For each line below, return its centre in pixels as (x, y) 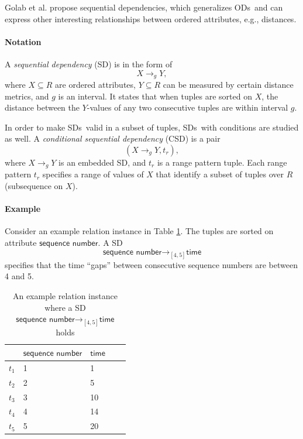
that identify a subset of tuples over (220, 174)
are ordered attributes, (95, 85)
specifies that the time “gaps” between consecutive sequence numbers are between (151, 264)
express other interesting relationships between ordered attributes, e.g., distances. (151, 18)
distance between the (42, 107)
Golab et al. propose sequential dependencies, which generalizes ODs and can (144, 7)
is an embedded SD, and (102, 162)
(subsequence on (34, 186)
